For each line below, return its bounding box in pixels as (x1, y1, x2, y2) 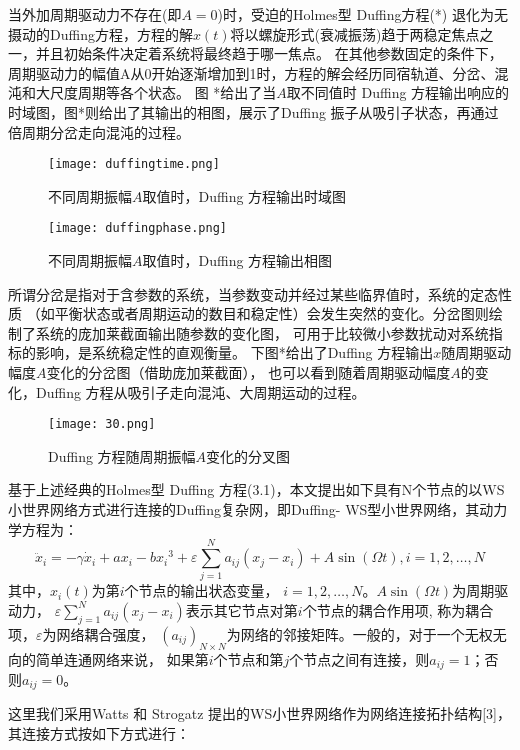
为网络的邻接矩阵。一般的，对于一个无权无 (226, 623, 507, 644)
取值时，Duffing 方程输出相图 (142, 250, 333, 271)
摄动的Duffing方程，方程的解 (8, 23, 193, 44)
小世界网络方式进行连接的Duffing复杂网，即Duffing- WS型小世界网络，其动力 (8, 499, 508, 520)
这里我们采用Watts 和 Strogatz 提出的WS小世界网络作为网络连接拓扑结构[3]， (8, 703, 511, 724)
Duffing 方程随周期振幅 (48, 445, 196, 466)
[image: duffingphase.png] (48, 221, 227, 236)
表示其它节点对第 (185, 599, 298, 620)
